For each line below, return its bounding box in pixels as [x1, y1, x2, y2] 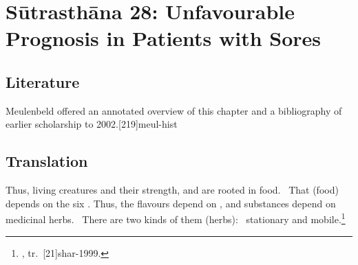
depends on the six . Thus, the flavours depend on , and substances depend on [6, 196, 336, 210]
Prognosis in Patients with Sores [6, 24, 322, 52]
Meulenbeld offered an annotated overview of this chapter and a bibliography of [6, 103, 342, 117]
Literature [6, 71, 80, 92]
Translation [6, 150, 88, 172]
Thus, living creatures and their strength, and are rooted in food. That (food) [6, 183, 339, 197]
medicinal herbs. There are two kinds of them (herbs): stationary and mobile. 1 [6, 210, 346, 226]
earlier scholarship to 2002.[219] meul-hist [6, 117, 178, 131]
